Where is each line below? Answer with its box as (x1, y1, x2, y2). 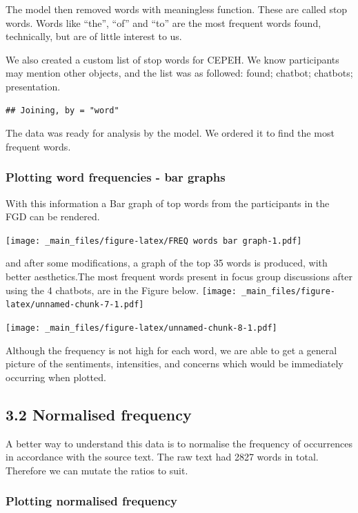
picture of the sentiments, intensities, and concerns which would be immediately (6, 356, 344, 371)
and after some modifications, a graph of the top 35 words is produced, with (6, 255, 328, 270)
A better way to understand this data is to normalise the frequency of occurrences (6, 436, 353, 450)
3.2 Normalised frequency (6, 403, 192, 425)
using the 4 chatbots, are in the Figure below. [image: (6, 282, 237, 297)
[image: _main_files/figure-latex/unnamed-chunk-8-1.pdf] (6, 322, 277, 333)
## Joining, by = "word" (6, 105, 119, 115)
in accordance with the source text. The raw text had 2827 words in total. (6, 449, 319, 464)
